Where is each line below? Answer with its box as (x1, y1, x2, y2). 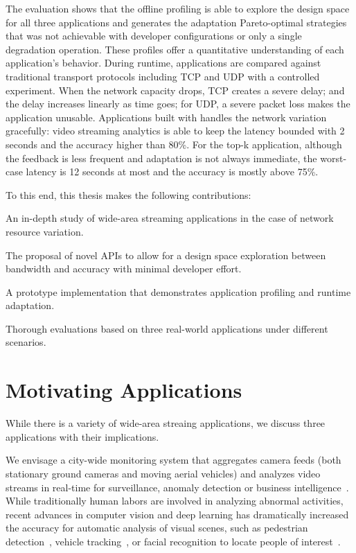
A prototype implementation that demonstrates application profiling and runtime (6, 284, 351, 299)
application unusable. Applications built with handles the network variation (6, 109, 327, 124)
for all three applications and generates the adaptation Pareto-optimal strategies (6, 15, 347, 29)
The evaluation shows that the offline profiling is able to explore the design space (6, 1, 350, 15)
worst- (320, 150, 347, 165)
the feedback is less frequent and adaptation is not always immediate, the (6, 150, 317, 165)
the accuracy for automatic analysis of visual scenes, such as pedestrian (6, 520, 308, 535)
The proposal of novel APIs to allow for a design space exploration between (6, 247, 326, 262)
